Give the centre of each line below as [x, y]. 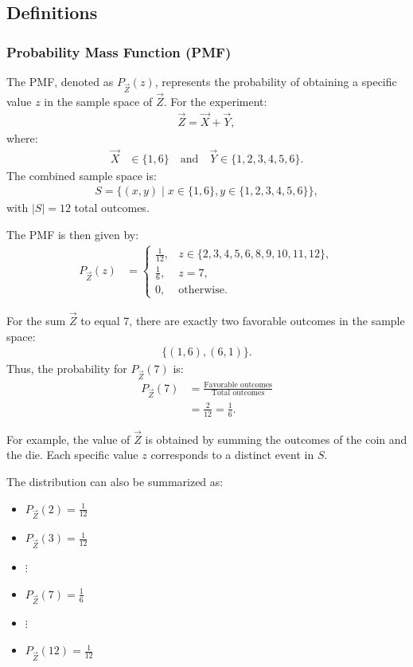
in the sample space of [98, 101]
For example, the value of [68, 439]
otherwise [201, 290]
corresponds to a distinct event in [232, 455]
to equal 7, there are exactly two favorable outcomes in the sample [243, 320]
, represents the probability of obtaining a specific [276, 81]
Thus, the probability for [67, 369]
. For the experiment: [215, 101]
